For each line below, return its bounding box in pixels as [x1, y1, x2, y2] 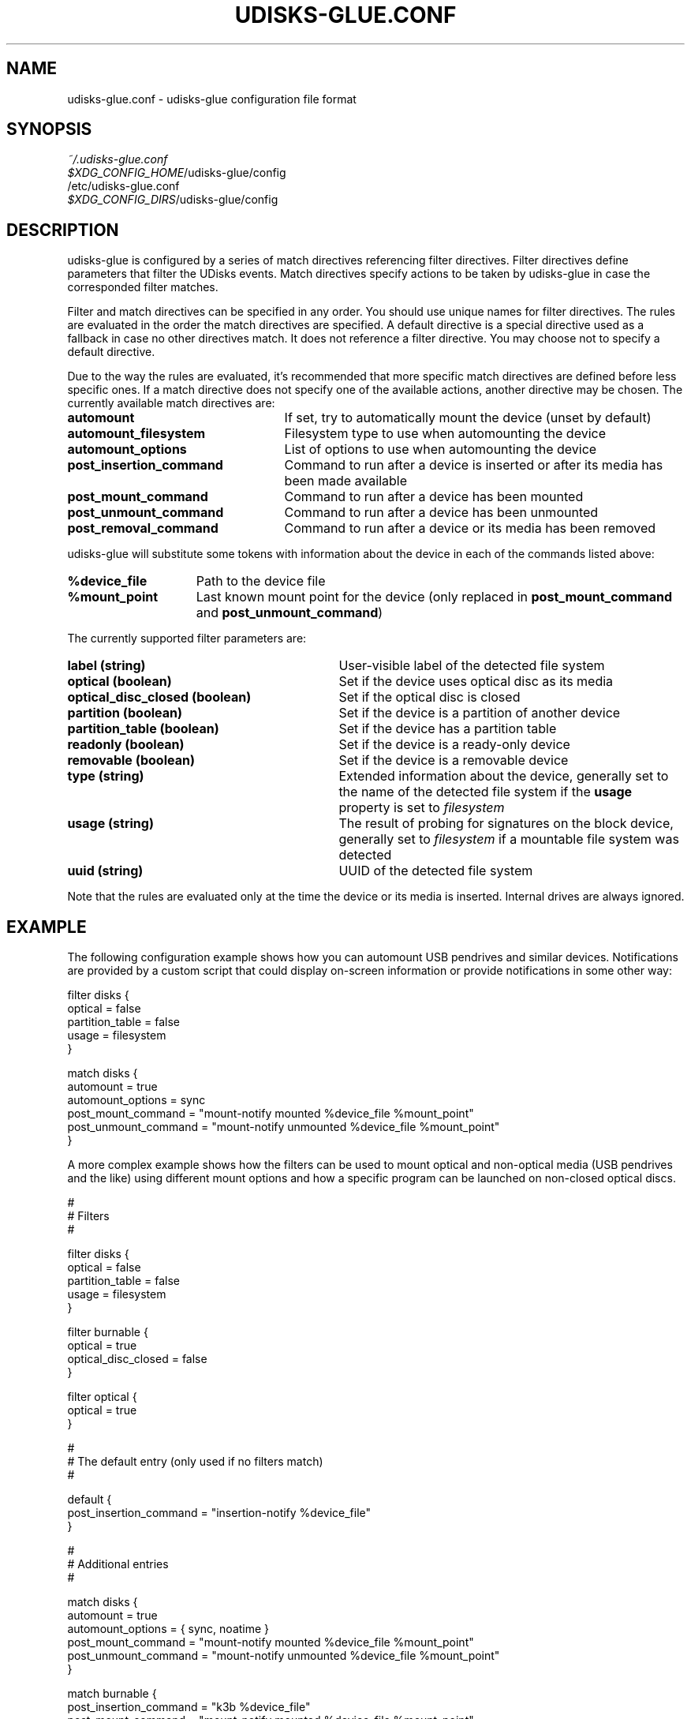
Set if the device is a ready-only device [338, 736, 570, 753]
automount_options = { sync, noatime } [67, 1622, 270, 1636]
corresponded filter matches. [67, 280, 219, 294]
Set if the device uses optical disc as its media [338, 673, 614, 690]
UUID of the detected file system [338, 863, 533, 879]
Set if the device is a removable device [338, 752, 569, 769]
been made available [284, 473, 407, 489]
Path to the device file [196, 573, 326, 590]
